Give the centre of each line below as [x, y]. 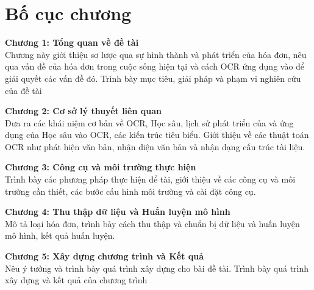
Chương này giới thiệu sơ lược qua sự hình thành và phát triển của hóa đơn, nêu [156, 54]
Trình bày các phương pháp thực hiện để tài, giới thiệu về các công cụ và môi [150, 179]
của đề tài [23, 90]
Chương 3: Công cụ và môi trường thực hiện [101, 167]
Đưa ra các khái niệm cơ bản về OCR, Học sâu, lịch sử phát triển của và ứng [149, 122]
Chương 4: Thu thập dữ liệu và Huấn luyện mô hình [118, 212]
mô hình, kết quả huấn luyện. [60, 235]
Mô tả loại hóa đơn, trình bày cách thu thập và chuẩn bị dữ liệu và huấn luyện [152, 223]
